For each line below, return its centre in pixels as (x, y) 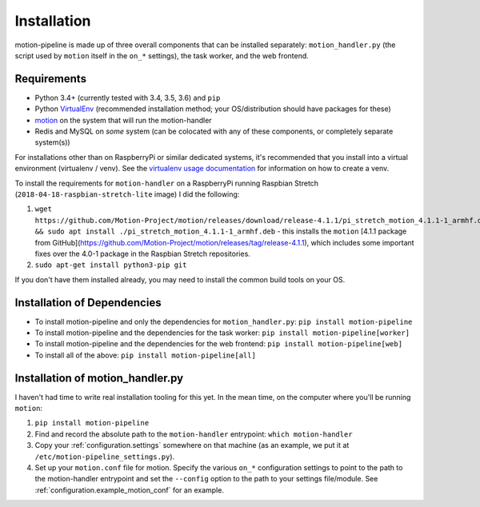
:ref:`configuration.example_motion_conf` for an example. (129, 490)
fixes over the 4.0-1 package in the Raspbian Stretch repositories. (143, 253)
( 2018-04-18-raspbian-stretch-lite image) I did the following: (127, 194)
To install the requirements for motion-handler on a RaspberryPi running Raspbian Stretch (167, 183)
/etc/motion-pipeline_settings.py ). (105, 457)
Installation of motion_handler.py (99, 378)
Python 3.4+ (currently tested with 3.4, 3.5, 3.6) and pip (128, 98)
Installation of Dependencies (88, 303)
